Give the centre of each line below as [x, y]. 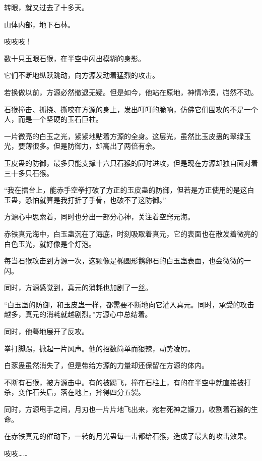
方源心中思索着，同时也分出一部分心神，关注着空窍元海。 [99, 217]
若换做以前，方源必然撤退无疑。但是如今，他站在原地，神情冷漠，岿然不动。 [131, 92]
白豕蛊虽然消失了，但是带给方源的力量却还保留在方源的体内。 [106, 365]
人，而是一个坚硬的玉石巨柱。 [53, 119]
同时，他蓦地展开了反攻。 [46, 331]
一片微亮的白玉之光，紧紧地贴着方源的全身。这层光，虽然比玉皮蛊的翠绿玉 [127, 136]
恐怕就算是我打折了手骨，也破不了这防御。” [95, 199]
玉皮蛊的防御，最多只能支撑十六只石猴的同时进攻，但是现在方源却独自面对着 [131, 163]
